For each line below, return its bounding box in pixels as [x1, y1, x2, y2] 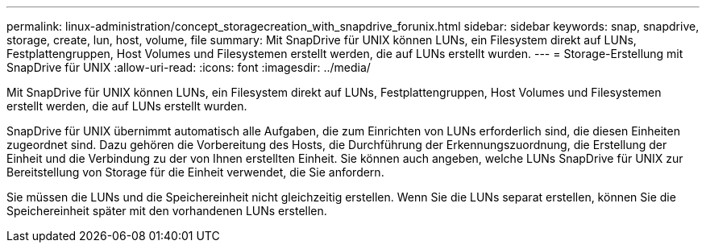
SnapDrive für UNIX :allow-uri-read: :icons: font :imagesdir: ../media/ [6, 60, 371, 74]
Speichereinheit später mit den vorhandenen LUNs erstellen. [6, 204, 327, 218]
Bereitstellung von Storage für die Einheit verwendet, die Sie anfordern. [6, 165, 384, 179]
